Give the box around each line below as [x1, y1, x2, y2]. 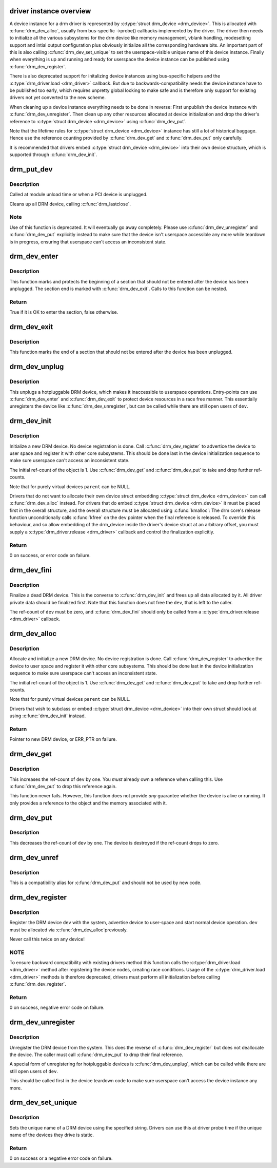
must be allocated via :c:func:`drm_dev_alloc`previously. [9, 927, 128, 933]
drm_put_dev [9, 165, 53, 174]
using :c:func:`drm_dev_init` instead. [9, 713, 86, 719]
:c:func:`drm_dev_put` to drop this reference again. [9, 783, 117, 789]
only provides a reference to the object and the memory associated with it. [9, 800, 167, 806]
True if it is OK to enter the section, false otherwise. [9, 309, 118, 315]
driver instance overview [9, 7, 91, 15]
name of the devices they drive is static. [9, 1132, 94, 1138]
